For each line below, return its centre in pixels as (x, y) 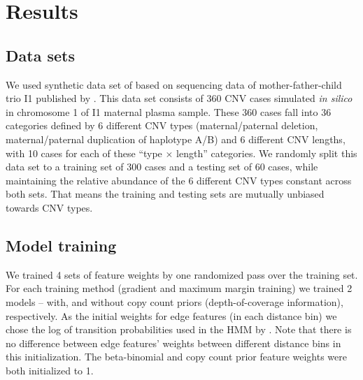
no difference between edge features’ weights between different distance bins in (173, 343)
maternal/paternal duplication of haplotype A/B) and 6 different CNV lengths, (176, 139)
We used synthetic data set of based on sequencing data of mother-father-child (174, 84)
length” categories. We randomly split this (267, 153)
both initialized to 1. (50, 370)
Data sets (40, 55)
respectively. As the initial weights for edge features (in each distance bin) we (171, 315)
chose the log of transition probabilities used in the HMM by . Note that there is (179, 329)
